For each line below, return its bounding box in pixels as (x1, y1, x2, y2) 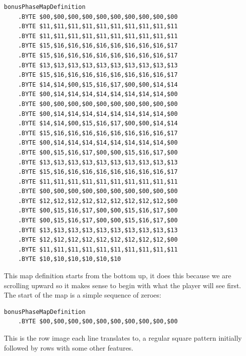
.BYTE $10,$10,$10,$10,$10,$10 (18, 255, 121, 263)
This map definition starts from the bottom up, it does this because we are (4, 270, 232, 281)
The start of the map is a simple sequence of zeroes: (4, 290, 161, 300)
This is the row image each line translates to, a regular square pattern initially (4, 333, 242, 343)
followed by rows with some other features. (4, 342, 134, 353)
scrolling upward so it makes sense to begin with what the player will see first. (4, 280, 241, 290)
